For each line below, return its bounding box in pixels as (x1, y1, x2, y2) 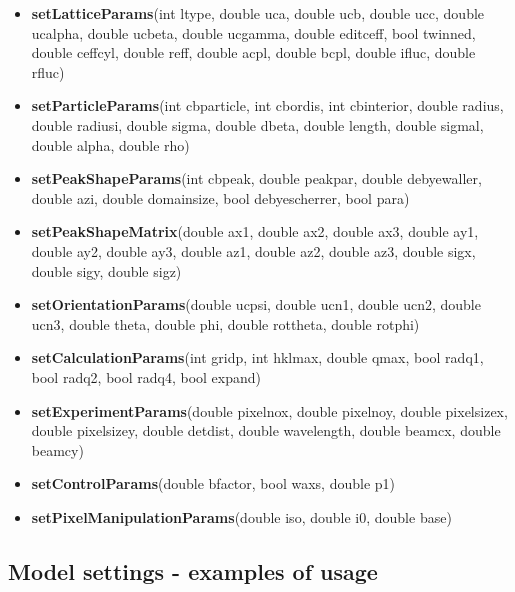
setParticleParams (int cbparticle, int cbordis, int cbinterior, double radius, (31, 95, 504, 116)
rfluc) (31, 61, 65, 82)
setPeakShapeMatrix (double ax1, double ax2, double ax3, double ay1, (31, 221, 479, 242)
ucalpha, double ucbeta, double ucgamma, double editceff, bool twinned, (31, 22, 476, 43)
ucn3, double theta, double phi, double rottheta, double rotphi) (31, 313, 420, 334)
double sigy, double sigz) (31, 260, 182, 281)
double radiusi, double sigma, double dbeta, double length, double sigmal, (31, 114, 484, 135)
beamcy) (31, 439, 84, 460)
